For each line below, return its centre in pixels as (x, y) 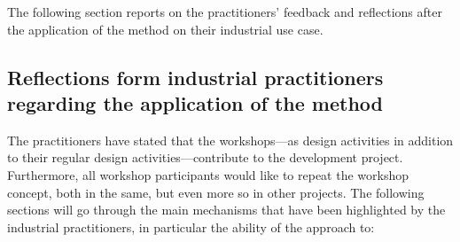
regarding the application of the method (195, 102)
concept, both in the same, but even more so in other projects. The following (216, 192)
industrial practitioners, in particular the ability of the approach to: (191, 226)
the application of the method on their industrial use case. (165, 29)
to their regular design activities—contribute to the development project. (205, 157)
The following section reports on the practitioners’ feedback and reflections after (225, 12)
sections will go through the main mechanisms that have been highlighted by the (226, 210)
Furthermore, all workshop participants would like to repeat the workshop (208, 174)
